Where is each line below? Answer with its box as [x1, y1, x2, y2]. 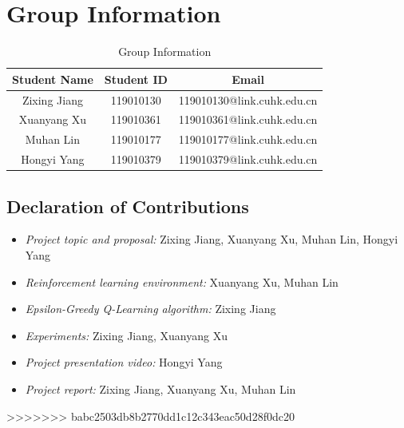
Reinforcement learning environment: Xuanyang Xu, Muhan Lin [25, 273, 339, 290]
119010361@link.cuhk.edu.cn [178, 111, 318, 128]
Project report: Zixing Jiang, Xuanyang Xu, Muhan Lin [25, 380, 296, 397]
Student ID [104, 70, 168, 87]
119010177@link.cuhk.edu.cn [178, 131, 318, 148]
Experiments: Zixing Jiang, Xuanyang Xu [25, 327, 228, 343]
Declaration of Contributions [6, 193, 249, 218]
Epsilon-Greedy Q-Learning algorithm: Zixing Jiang [25, 300, 276, 317]
